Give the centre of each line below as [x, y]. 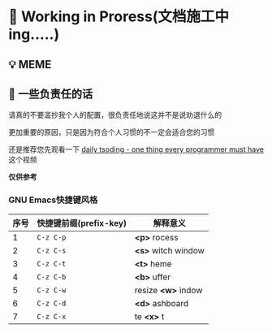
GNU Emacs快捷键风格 [53, 200]
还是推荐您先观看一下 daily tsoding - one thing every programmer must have [136, 149]
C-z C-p [52, 237]
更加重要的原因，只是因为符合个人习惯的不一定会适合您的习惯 [112, 132]
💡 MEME [30, 65]
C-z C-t [52, 264]
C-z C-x [52, 316]
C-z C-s [52, 250]
